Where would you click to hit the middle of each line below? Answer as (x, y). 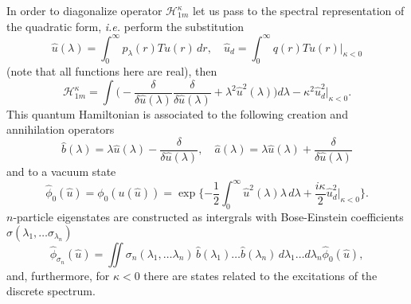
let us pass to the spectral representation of (298, 10)
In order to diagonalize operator (84, 10)
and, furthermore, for (58, 275)
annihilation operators (61, 129)
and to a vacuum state (61, 171)
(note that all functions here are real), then (112, 71)
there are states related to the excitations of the (260, 275)
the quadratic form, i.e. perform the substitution (125, 26)
